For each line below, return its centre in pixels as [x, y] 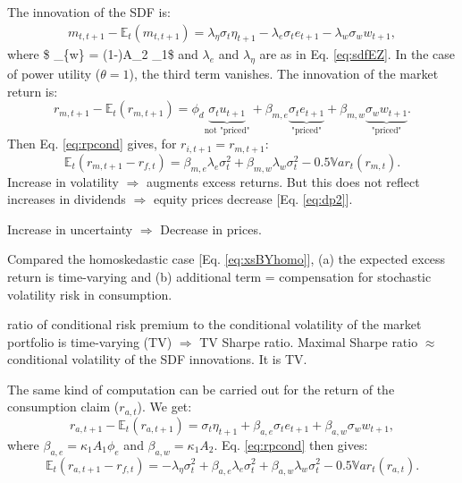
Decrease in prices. [211, 229]
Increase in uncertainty [70, 229]
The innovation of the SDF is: [89, 12]
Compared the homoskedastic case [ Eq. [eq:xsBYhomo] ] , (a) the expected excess [227, 259]
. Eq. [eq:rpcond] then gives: [291, 444]
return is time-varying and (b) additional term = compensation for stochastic [219, 276]
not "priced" [227, 130]
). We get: [164, 407]
